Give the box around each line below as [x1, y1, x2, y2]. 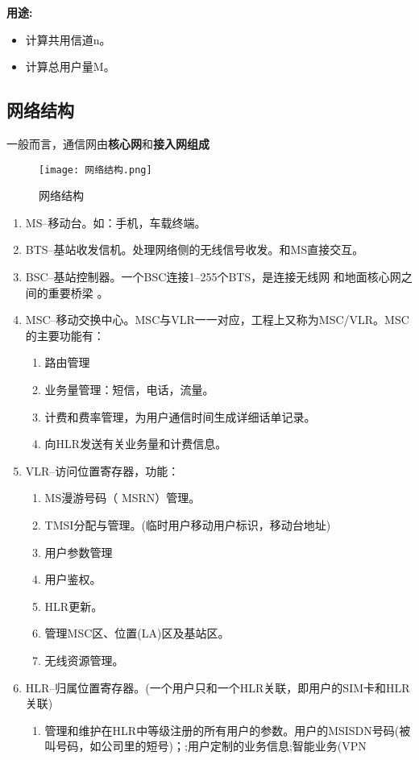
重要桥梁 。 [48, 284, 109, 301]
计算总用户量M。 [25, 58, 115, 75]
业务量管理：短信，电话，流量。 [44, 380, 214, 397]
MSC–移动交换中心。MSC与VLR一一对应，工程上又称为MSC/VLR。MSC [25, 311, 409, 328]
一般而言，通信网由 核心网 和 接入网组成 [6, 135, 209, 152]
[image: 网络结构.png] [39, 164, 152, 176]
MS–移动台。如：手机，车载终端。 [25, 214, 206, 230]
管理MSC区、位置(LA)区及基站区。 [44, 625, 230, 642]
